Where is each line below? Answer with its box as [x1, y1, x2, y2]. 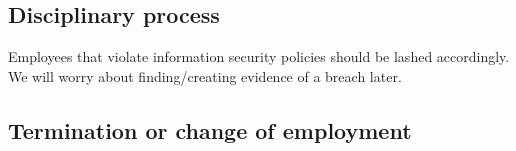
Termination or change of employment [8, 114, 412, 145]
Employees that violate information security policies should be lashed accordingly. [8, 46, 510, 67]
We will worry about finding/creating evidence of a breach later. [8, 65, 402, 86]
